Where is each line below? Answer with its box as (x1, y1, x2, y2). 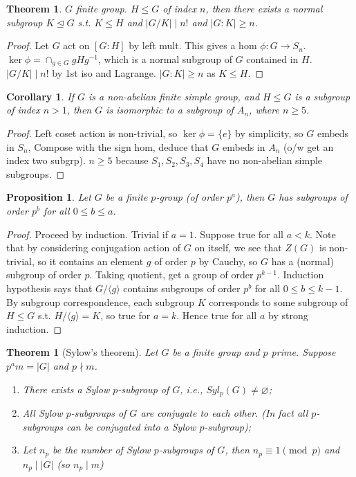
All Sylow (22, 405, 63, 420)
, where (249, 102, 279, 117)
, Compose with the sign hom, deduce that (28, 139, 209, 154)
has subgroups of (279, 190, 348, 204)
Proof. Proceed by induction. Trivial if (6, 226, 168, 241)
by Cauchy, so (198, 253, 258, 268)
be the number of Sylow (53, 442, 151, 457)
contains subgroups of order (123, 280, 241, 295)
